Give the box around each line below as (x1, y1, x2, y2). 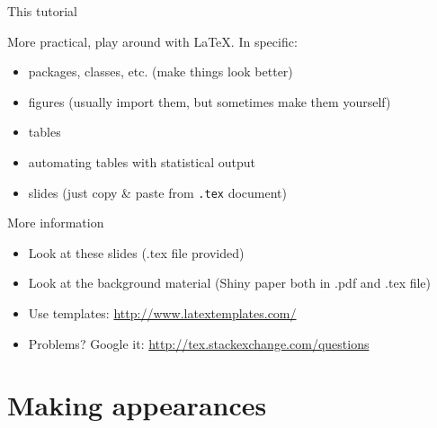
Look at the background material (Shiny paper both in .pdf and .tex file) (28, 273, 432, 292)
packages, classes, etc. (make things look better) (28, 62, 293, 81)
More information (7, 213, 104, 232)
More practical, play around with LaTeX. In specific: (7, 31, 298, 50)
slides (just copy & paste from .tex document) (28, 183, 287, 201)
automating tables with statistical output (28, 152, 256, 171)
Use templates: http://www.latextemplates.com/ (28, 304, 297, 322)
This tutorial (7, 2, 77, 20)
